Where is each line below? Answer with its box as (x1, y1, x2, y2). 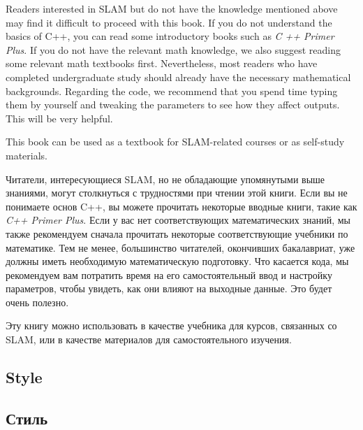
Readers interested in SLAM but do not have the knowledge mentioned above (6, 1, 338, 15)
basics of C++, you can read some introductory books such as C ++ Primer (6, 29, 334, 43)
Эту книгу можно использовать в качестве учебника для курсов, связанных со (6, 318, 337, 333)
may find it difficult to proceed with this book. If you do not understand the (6, 15, 332, 29)
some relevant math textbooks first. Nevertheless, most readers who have (6, 56, 318, 71)
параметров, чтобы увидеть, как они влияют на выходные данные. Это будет (6, 281, 332, 296)
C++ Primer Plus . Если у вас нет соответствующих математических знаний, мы (6, 213, 350, 227)
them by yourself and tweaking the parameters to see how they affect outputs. (6, 97, 340, 112)
